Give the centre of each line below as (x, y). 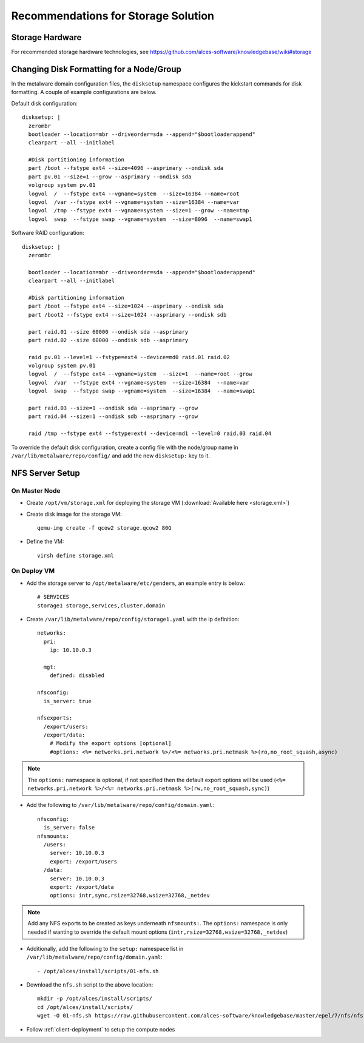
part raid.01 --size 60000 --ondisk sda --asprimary (108, 332)
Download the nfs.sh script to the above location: (90, 985)
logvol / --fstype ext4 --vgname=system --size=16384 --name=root (134, 194)
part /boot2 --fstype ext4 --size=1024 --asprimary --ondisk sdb (127, 315)
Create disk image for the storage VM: (74, 514)
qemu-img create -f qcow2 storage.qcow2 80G (105, 528)
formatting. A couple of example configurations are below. (84, 92)
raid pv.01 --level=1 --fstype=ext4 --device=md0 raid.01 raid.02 (129, 357)
